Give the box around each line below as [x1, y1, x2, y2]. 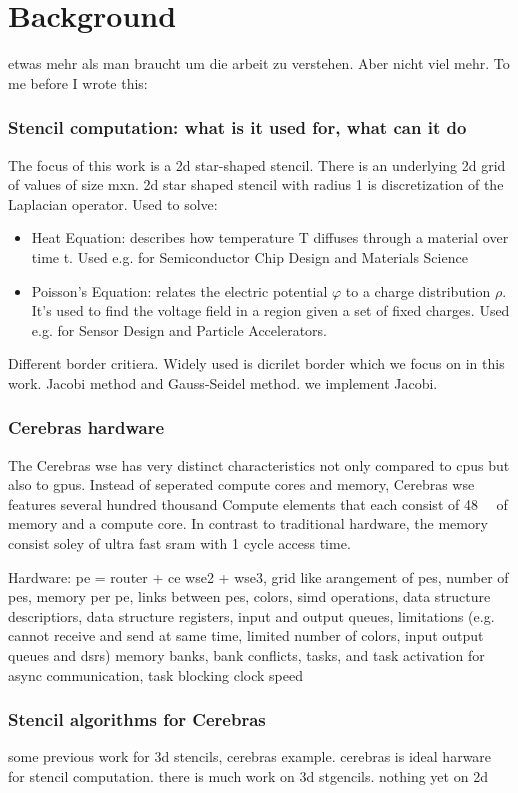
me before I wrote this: [8, 72, 148, 93]
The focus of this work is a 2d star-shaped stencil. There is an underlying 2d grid [8, 154, 506, 175]
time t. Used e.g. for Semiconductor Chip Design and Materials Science [31, 246, 468, 267]
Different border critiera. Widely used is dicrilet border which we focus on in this [8, 353, 505, 374]
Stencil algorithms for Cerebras [8, 707, 266, 732]
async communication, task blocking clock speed [8, 664, 303, 685]
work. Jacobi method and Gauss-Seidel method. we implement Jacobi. [8, 372, 438, 393]
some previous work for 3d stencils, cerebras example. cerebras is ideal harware [8, 746, 492, 767]
